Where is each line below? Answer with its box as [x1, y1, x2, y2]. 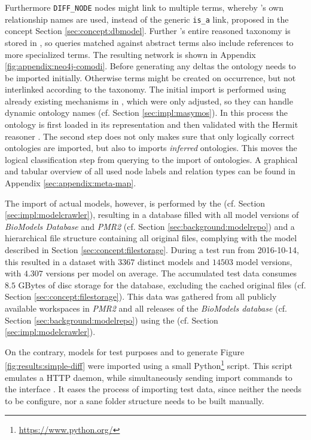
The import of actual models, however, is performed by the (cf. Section [5, 196, 266, 209]
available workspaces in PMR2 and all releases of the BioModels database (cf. [5, 301, 287, 314]
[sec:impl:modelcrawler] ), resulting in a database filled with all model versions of [5, 208, 299, 221]
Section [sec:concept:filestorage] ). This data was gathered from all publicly [5, 290, 277, 303]
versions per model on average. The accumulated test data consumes [45, 267, 297, 279]
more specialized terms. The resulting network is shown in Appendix [5, 48, 256, 60]
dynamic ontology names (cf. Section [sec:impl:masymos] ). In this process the [5, 106, 288, 119]
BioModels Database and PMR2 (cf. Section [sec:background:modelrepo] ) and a [5, 220, 295, 232]
